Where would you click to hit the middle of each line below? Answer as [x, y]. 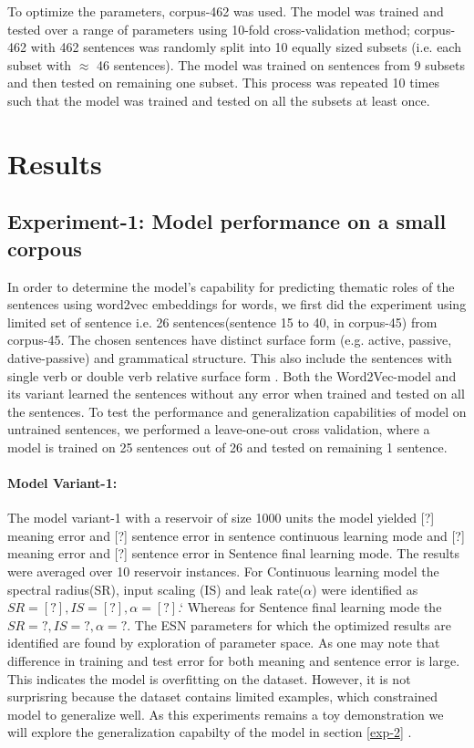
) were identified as [365, 589]
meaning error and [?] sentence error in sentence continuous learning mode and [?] [236, 535]
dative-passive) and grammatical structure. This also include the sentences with [230, 357]
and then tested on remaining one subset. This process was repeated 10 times [223, 83]
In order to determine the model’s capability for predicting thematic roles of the [231, 286]
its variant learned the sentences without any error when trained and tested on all [236, 394]
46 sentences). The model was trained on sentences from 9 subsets [281, 64]
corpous [45, 248]
